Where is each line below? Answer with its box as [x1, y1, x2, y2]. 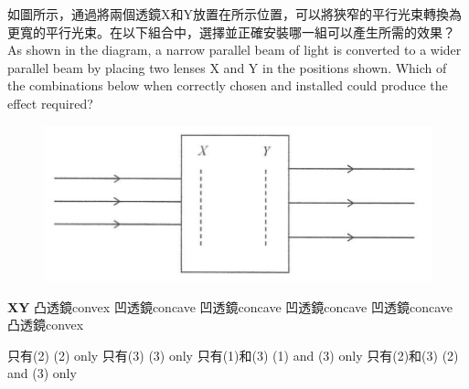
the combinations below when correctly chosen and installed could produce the [7, 76, 448, 95]
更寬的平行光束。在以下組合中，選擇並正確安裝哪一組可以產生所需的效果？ [7, 22, 455, 41]
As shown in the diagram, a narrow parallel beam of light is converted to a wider [7, 40, 462, 59]
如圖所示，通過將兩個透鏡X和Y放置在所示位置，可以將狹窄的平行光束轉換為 [7, 5, 462, 23]
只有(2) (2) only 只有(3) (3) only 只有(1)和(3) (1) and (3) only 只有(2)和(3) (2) [7, 345, 459, 364]
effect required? [7, 93, 93, 112]
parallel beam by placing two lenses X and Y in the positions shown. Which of [7, 58, 447, 77]
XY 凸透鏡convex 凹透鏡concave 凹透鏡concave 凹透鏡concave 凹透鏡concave [7, 297, 453, 316]
